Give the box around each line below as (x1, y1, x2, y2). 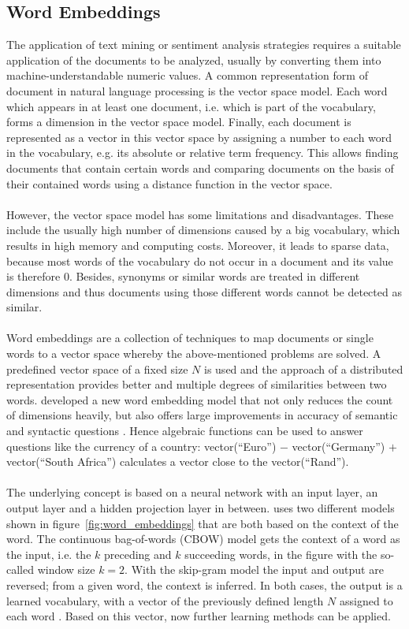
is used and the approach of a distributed (204, 360, 403, 377)
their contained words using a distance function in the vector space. (6, 175, 333, 192)
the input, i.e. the (6, 545, 91, 562)
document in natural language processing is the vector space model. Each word (6, 82, 388, 99)
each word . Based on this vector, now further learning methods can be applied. (6, 608, 391, 624)
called (6, 561, 34, 578)
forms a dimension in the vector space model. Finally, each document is (6, 114, 351, 130)
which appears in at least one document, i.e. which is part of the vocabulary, (6, 98, 376, 114)
